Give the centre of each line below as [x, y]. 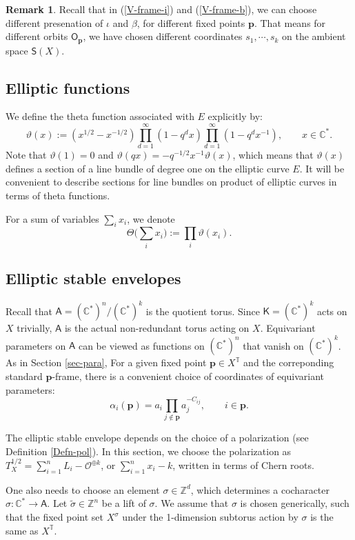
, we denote [151, 218]
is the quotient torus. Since [203, 311]
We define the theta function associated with [100, 116]
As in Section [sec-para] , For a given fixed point [106, 362]
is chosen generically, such [295, 503]
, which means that [273, 155]
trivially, [34, 328]
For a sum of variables [52, 218]
